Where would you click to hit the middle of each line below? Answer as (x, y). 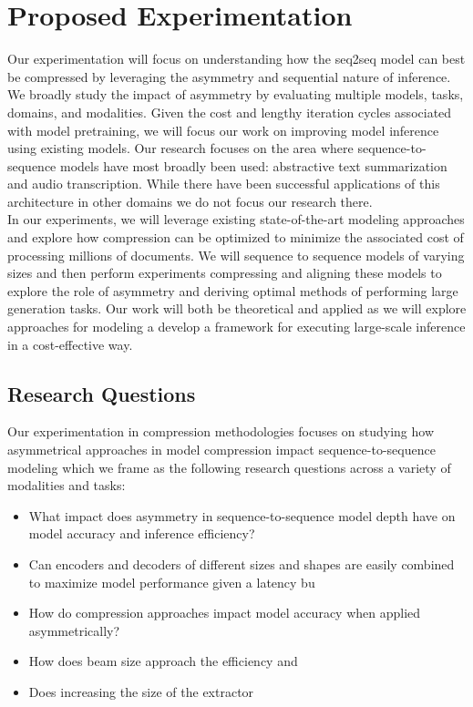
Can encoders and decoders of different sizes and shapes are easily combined (242, 564)
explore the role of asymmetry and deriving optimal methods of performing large (233, 290)
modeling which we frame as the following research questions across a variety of (229, 467)
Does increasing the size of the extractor (141, 691)
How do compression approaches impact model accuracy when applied (225, 613)
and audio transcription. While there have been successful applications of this (224, 184)
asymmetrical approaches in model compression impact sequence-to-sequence (221, 450)
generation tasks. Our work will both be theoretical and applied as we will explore (237, 308)
